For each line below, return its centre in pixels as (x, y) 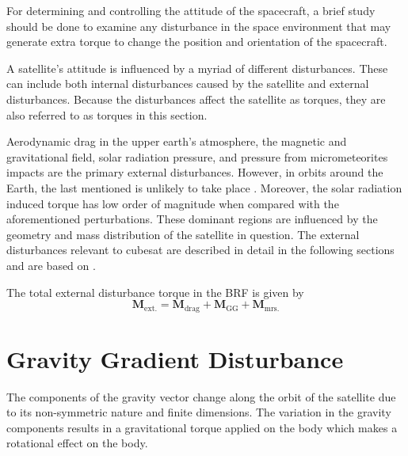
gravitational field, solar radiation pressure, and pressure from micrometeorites (197, 156)
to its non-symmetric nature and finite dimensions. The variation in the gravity (199, 412)
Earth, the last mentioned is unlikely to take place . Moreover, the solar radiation (204, 187)
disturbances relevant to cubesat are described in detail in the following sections (200, 250)
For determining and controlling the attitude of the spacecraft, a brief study (191, 10)
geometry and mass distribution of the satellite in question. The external (183, 234)
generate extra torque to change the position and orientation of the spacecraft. (197, 42)
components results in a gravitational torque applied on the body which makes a (202, 427)
